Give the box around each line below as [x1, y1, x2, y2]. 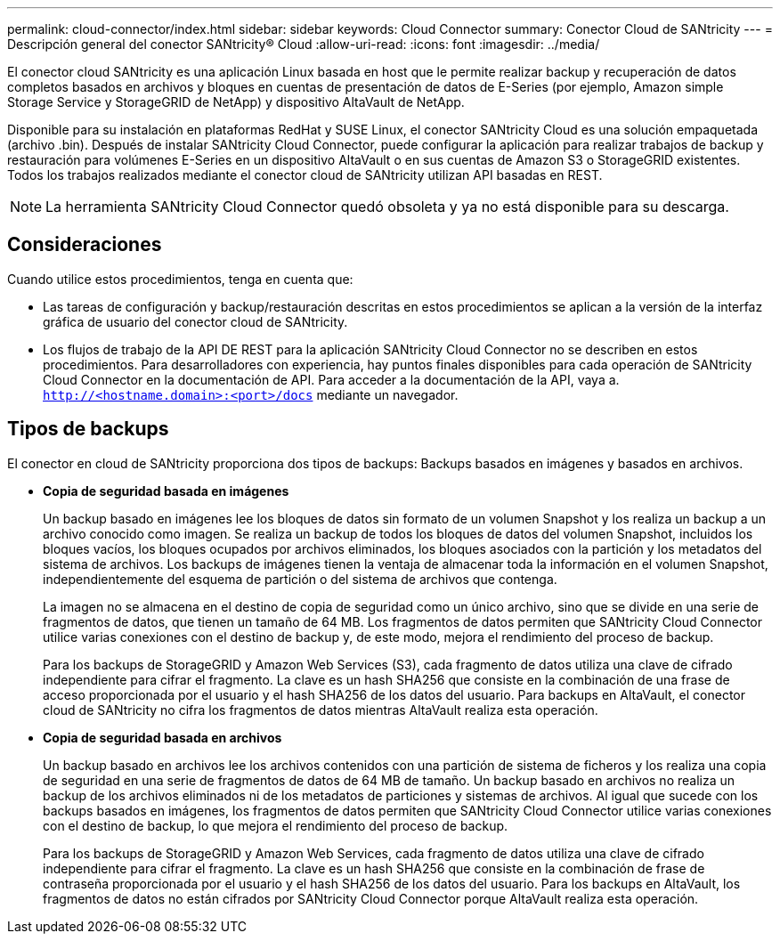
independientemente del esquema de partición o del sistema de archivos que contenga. [43, 571, 557, 587]
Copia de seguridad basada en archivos [43, 729, 282, 745]
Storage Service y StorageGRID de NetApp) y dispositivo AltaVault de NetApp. [7, 94, 465, 110]
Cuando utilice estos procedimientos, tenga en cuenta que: [7, 271, 353, 287]
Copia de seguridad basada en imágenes [43, 483, 289, 499]
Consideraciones [7, 233, 162, 256]
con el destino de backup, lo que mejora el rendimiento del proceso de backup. [43, 817, 508, 833]
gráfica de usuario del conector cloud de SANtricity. [43, 313, 348, 329]
